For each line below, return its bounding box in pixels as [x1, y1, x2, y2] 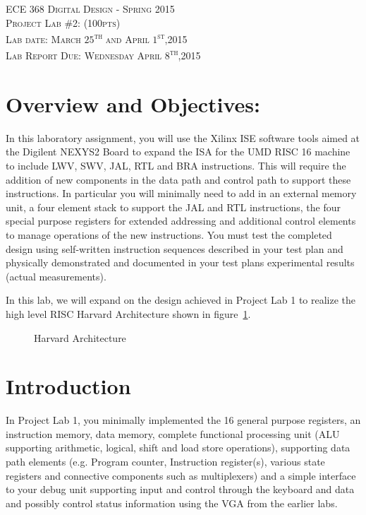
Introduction [6, 372, 131, 401]
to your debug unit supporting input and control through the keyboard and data [6, 482, 355, 497]
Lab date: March [6, 31, 81, 46]
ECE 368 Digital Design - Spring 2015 [6, 1, 175, 16]
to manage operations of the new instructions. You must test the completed [6, 227, 332, 242]
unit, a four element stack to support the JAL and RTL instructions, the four [6, 199, 341, 214]
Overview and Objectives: [6, 89, 260, 118]
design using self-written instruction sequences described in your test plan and [6, 241, 343, 256]
